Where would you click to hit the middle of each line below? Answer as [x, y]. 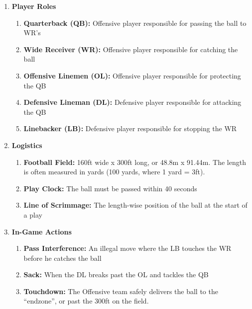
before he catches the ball [63, 258]
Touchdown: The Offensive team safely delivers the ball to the [121, 291]
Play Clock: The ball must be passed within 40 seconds [110, 188]
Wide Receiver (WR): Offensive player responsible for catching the [131, 49]
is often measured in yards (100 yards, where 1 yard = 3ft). [114, 172]
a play [33, 214]
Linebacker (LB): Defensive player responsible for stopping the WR [130, 128]
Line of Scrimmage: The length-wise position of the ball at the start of [135, 205]
